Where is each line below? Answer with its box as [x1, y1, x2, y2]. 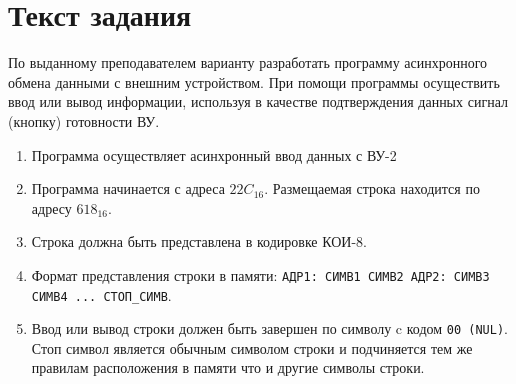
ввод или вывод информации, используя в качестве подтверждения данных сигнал [8, 91, 508, 112]
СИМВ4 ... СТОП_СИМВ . [31, 284, 172, 305]
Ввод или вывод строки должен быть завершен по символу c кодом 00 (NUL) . [31, 318, 508, 339]
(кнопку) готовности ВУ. [8, 110, 160, 131]
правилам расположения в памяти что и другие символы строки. [31, 357, 425, 378]
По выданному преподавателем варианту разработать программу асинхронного [8, 52, 488, 73]
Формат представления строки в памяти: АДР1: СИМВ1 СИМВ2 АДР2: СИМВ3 [31, 264, 490, 285]
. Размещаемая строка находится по [264, 178, 480, 199]
